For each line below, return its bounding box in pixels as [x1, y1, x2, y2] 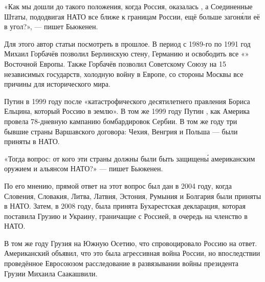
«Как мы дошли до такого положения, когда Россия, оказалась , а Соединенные [4, 1, 253, 11]
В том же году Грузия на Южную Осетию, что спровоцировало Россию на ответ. [4, 237, 257, 248]
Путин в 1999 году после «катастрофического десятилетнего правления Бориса [4, 95, 250, 106]
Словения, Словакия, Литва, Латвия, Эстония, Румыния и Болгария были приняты [4, 190, 261, 201]
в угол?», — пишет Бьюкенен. [4, 21, 98, 32]
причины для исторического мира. [4, 78, 111, 89]
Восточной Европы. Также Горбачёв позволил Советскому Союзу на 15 [4, 58, 226, 69]
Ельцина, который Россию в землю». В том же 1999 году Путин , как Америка [4, 106, 250, 116]
